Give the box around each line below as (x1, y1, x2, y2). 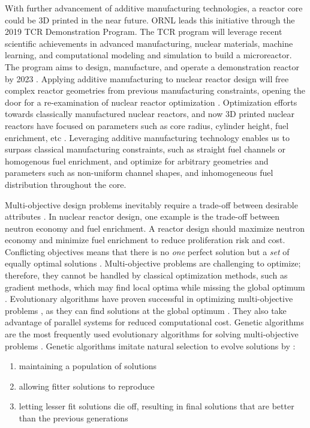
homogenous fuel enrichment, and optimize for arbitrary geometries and (5, 154, 269, 167)
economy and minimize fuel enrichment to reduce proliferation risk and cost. (5, 234, 285, 246)
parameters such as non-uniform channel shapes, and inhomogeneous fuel (5, 166, 273, 179)
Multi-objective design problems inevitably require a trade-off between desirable (5, 198, 298, 211)
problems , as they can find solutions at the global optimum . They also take (5, 304, 287, 316)
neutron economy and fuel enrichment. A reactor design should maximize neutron (5, 222, 305, 234)
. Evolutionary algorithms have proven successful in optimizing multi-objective (5, 292, 293, 305)
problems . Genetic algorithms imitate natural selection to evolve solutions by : (5, 339, 296, 352)
